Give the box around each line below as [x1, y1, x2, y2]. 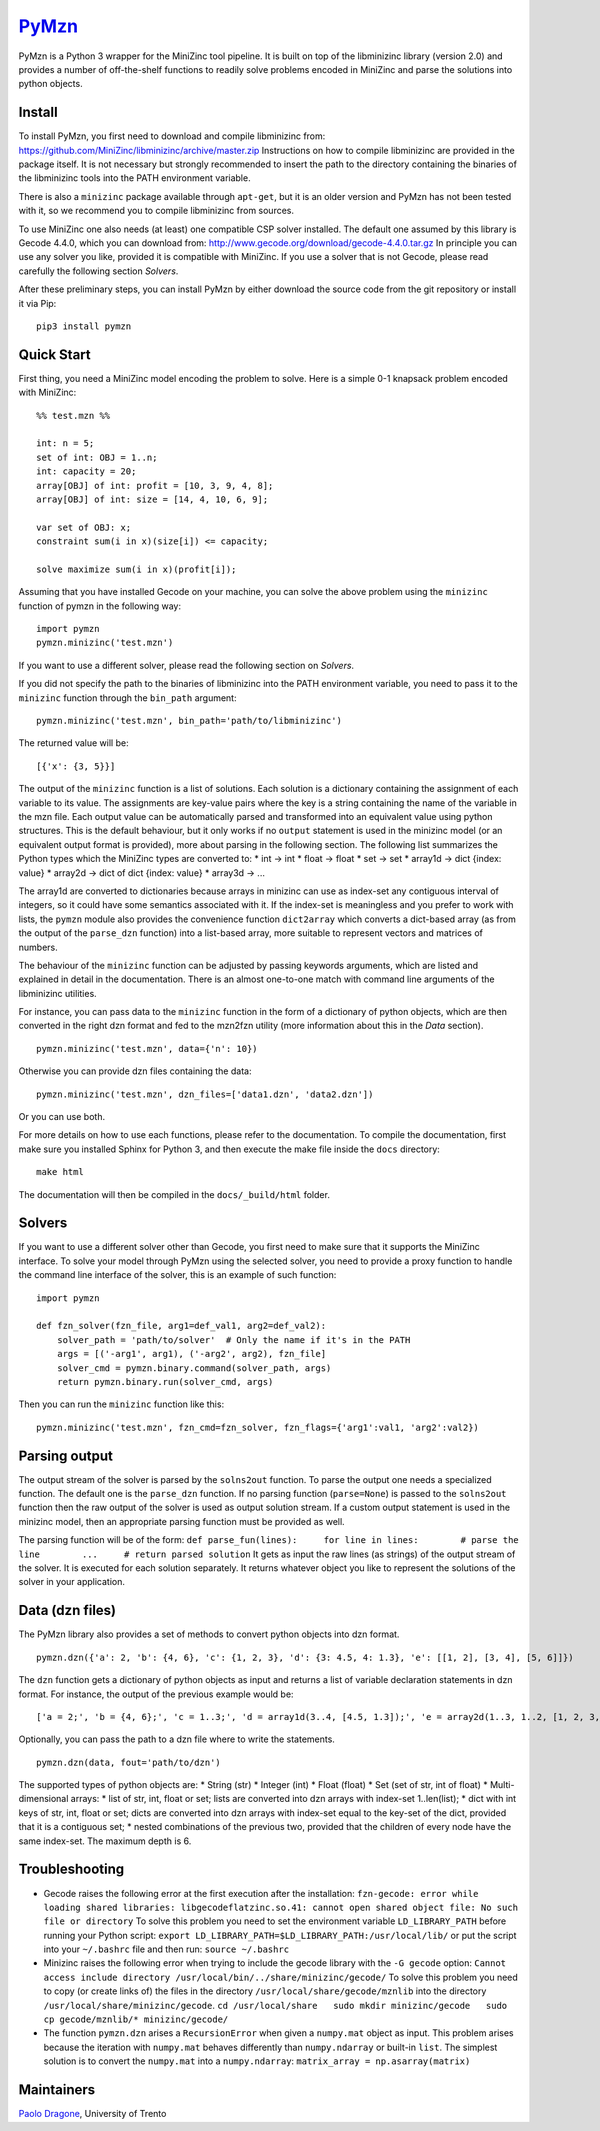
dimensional [18, 1793, 69, 1805]
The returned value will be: [18, 737, 129, 749]
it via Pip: [18, 297, 57, 309]
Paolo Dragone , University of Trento [18, 2108, 167, 2120]
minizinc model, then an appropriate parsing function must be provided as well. [18, 1515, 345, 1527]
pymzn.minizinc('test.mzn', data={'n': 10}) [36, 1043, 259, 1054]
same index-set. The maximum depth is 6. [18, 1835, 192, 1847]
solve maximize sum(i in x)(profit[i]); [36, 563, 237, 575]
